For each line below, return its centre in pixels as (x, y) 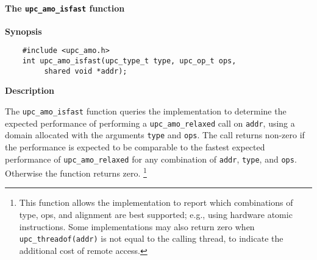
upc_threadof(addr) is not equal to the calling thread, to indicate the (151, 238)
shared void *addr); (86, 71)
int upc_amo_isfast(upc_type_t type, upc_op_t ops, (129, 61)
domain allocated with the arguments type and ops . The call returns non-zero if (155, 135)
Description (30, 90)
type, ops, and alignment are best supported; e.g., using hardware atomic (156, 215)
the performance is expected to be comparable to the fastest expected (135, 146)
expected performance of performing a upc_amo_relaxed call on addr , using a (150, 123)
